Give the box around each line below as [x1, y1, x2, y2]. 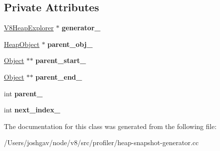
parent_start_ [35, 55, 86, 65]
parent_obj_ [47, 39, 93, 49]
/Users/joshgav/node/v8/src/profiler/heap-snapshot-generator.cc [4, 137, 199, 148]
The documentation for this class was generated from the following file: [4, 121, 217, 131]
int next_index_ [4, 105, 61, 115]
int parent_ [4, 88, 43, 98]
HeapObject [4, 39, 40, 49]
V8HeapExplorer [4, 22, 54, 33]
